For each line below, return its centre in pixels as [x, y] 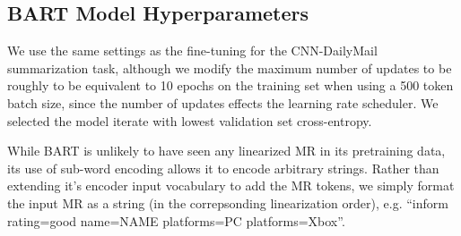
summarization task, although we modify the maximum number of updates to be [230, 67]
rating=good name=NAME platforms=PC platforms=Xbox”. [176, 220]
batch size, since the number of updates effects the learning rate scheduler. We [223, 102]
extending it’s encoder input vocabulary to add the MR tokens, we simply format [231, 185]
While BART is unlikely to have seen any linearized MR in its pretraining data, [226, 151]
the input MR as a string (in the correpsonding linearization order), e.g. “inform [228, 202]
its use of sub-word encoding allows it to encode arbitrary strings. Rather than [223, 168]
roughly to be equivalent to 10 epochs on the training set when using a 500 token [230, 85]
